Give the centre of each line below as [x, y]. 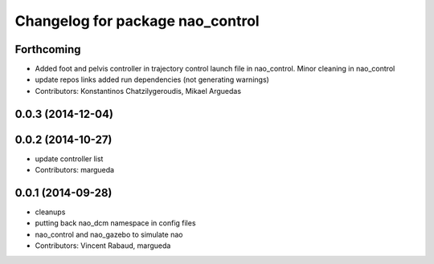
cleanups [50, 212]
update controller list [69, 158]
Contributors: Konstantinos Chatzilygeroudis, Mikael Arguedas [138, 91]
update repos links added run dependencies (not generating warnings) [152, 79]
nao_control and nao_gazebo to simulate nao [109, 234]
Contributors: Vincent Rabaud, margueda [103, 246]
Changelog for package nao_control [137, 21]
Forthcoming [48, 49]
